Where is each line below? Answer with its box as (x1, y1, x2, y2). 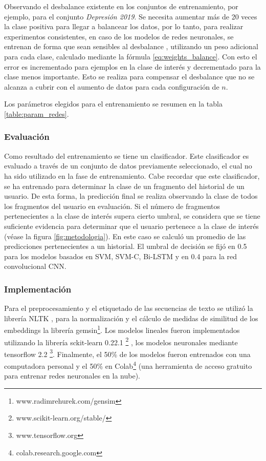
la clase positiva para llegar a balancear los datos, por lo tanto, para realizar (4, 21, 243, 32)
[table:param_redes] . (4, 108, 69, 119)
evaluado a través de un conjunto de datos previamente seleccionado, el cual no (4, 160, 252, 171)
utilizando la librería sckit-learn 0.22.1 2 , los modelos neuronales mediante (4, 335, 238, 347)
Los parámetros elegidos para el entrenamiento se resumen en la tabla (4, 98, 223, 109)
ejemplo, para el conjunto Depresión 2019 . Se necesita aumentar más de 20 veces (4, 11, 257, 22)
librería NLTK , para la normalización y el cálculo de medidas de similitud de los (4, 312, 258, 323)
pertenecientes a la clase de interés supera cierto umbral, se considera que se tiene (4, 211, 260, 221)
